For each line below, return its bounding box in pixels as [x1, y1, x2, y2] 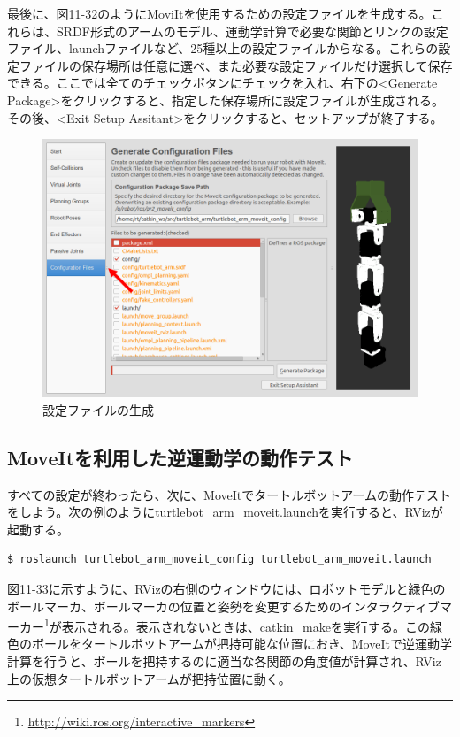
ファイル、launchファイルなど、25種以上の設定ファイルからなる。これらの [7, 39, 439, 58]
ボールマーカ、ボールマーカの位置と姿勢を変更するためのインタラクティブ [7, 596, 440, 615]
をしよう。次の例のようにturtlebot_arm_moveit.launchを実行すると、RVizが [7, 503, 443, 521]
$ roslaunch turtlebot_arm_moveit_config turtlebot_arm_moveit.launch [7, 553, 432, 566]
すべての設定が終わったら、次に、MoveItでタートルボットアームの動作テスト [7, 485, 451, 503]
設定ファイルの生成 [42, 400, 154, 418]
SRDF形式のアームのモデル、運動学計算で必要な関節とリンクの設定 [56, 21, 448, 40]
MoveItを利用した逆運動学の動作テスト [7, 443, 354, 471]
